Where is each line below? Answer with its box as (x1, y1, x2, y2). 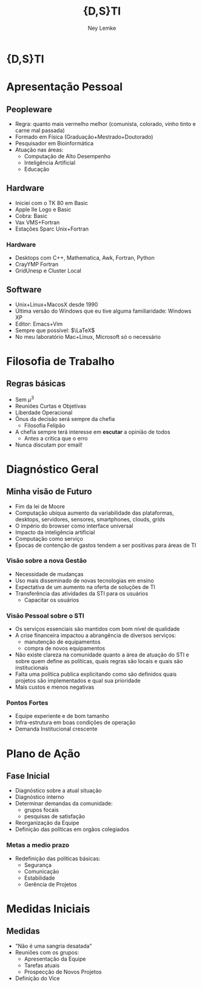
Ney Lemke (87, 24, 116, 32)
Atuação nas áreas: (15, 146, 64, 153)
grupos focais (24, 806, 59, 813)
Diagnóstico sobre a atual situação (15, 787, 102, 795)
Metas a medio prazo (6, 841, 70, 849)
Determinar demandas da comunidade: (15, 800, 113, 807)
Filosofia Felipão (24, 422, 66, 429)
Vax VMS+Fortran (15, 218, 60, 226)
